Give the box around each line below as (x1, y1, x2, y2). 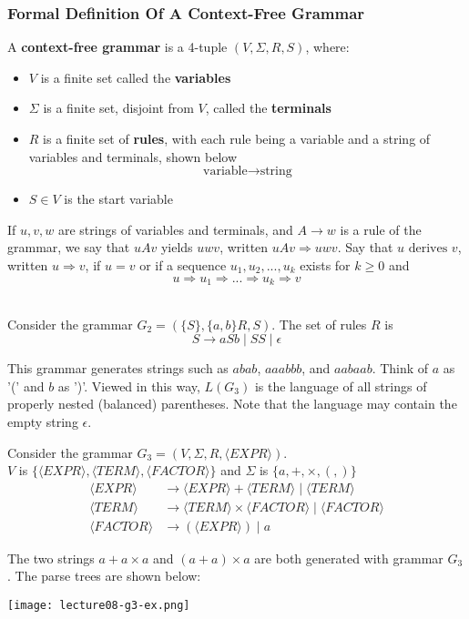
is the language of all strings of (254, 376, 427, 395)
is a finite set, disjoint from (43, 98, 194, 117)
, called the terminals (205, 98, 331, 117)
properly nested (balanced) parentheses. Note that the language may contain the (7, 394, 457, 413)
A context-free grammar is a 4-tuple (7, 37, 228, 56)
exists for (300, 255, 351, 274)
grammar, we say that (7, 238, 130, 257)
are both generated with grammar (254, 548, 444, 567)
